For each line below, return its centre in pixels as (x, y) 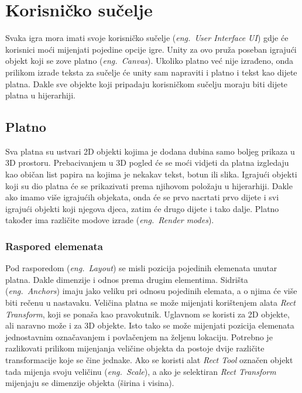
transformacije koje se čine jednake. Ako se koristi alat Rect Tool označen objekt (149, 360)
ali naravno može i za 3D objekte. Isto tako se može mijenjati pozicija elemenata (150, 325)
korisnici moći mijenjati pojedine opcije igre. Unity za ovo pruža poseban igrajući (151, 49)
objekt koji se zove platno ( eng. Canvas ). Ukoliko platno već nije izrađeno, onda (150, 61)
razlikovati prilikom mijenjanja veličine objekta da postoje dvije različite (135, 348)
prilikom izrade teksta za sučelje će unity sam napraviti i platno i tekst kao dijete (151, 72)
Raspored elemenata (54, 246)
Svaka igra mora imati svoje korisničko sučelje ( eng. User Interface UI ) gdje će (147, 38)
